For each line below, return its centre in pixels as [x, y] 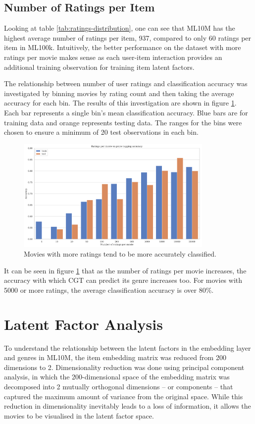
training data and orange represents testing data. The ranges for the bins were [123, 122]
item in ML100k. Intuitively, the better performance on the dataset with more [123, 47]
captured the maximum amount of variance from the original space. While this [124, 396]
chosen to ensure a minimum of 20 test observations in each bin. [101, 132]
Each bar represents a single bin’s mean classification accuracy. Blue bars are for [126, 112]
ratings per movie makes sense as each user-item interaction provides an [113, 57]
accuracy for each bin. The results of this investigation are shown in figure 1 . [120, 103]
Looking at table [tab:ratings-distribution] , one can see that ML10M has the [120, 28]
